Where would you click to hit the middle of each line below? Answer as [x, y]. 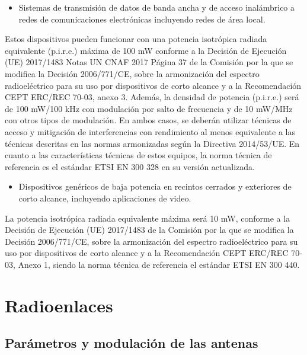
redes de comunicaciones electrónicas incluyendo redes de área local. [142, 19]
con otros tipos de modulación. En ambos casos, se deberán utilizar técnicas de [148, 120]
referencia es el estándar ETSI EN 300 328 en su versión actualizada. [130, 166]
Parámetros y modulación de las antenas [132, 343]
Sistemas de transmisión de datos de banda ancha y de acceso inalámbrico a [157, 7]
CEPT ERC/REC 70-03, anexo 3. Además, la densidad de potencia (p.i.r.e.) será [152, 97]
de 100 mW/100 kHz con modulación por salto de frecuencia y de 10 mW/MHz [149, 108]
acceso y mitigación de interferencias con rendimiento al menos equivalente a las [150, 131]
